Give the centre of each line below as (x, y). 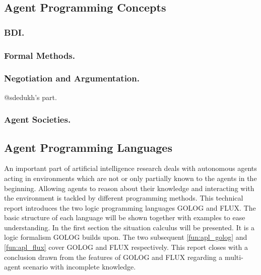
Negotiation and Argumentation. (72, 78)
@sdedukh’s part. (30, 97)
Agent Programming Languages (88, 147)
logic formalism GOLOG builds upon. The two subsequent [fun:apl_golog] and (126, 237)
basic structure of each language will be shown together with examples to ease (125, 217)
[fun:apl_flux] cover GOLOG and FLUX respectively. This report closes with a (126, 247)
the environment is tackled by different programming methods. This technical (124, 198)
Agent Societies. (38, 119)
